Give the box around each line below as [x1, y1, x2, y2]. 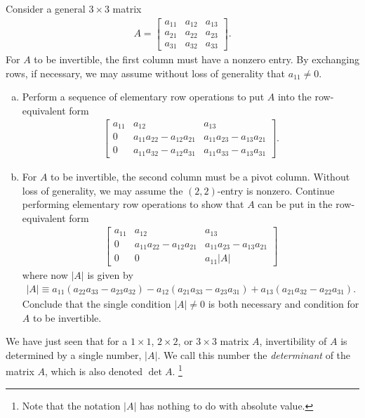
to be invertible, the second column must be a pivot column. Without [51, 169, 350, 183]
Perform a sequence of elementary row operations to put [22, 89, 265, 104]
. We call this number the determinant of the [157, 347, 351, 362]
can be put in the [258, 197, 333, 211]
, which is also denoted [45, 364, 143, 379]
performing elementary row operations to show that [22, 197, 244, 211]
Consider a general [6, 1, 86, 15]
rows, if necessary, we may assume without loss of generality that [6, 65, 286, 80]
